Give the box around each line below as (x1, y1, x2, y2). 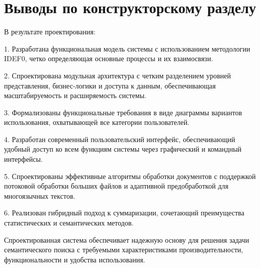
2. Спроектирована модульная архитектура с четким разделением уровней (4, 70, 231, 80)
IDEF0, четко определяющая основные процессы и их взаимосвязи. (4, 53, 213, 64)
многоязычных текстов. (4, 190, 75, 201)
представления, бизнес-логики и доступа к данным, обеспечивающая (4, 80, 216, 91)
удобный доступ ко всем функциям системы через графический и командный (4, 144, 242, 154)
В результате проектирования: (4, 26, 96, 37)
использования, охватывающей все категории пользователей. (4, 117, 190, 127)
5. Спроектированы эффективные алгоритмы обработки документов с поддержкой (4, 170, 256, 181)
